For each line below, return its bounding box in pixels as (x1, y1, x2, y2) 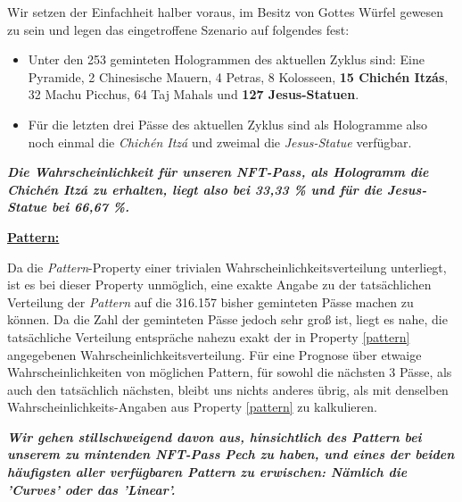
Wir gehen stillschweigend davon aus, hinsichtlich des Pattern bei (7, 427, 422, 446)
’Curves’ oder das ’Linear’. (7, 480, 176, 498)
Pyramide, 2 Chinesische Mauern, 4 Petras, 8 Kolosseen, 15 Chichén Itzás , (28, 67, 449, 86)
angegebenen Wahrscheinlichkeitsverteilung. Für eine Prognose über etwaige (7, 345, 422, 364)
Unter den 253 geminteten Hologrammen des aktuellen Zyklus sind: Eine (28, 50, 425, 69)
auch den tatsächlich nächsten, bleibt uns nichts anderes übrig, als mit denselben (7, 380, 449, 398)
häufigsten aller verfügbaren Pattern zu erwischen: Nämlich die (7, 463, 408, 481)
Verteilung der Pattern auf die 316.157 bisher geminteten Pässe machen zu (7, 292, 414, 311)
